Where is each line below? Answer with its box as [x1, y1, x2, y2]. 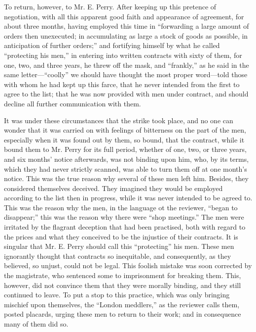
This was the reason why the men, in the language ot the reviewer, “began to [4, 202, 238, 212]
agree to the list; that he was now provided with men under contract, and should [4, 89, 249, 99]
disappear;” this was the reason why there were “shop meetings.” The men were [4, 212, 244, 222]
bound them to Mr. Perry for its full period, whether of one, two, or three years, [4, 144, 247, 154]
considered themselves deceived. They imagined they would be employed [4, 183, 223, 193]
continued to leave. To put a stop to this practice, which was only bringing [4, 289, 230, 300]
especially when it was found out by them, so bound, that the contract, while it [4, 134, 245, 144]
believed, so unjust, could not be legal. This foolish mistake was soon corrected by [4, 260, 252, 271]
